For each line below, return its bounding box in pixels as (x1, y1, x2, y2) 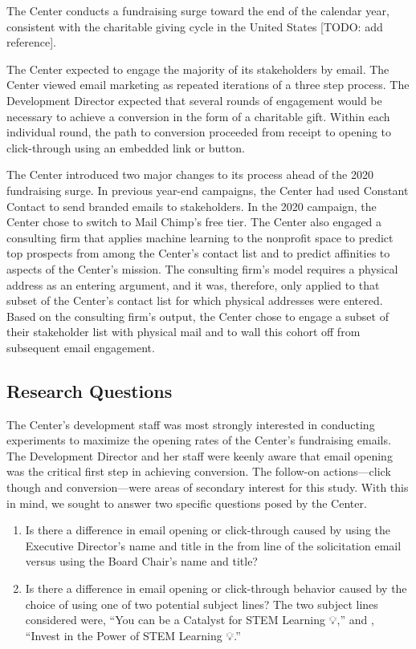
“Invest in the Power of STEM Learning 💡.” (25, 627, 241, 643)
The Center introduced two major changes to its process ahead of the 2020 (6, 166, 373, 183)
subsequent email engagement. (6, 339, 155, 355)
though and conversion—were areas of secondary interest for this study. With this (6, 479, 409, 496)
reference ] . (6, 34, 56, 51)
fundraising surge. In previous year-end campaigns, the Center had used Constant (6, 181, 409, 198)
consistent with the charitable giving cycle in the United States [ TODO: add (6, 18, 383, 34)
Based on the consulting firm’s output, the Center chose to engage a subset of (6, 307, 389, 324)
